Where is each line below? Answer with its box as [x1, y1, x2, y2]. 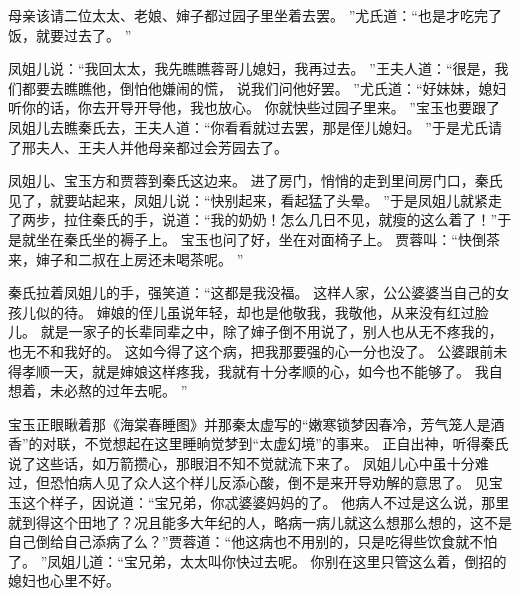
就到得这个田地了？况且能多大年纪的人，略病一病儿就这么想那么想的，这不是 [8, 511, 512, 532]
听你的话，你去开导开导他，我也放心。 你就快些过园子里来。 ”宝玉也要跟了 [8, 97, 500, 118]
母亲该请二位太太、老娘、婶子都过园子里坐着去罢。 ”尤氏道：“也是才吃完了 [8, 5, 502, 25]
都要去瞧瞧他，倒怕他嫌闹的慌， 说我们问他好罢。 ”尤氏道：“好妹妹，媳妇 [21, 77, 507, 98]
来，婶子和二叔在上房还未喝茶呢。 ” [8, 248, 244, 269]
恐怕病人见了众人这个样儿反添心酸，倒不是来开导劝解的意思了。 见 [49, 472, 489, 493]
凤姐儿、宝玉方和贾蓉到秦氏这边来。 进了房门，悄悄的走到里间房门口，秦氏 [8, 170, 503, 191]
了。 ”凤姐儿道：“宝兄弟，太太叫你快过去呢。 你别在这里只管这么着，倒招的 [8, 550, 507, 571]
